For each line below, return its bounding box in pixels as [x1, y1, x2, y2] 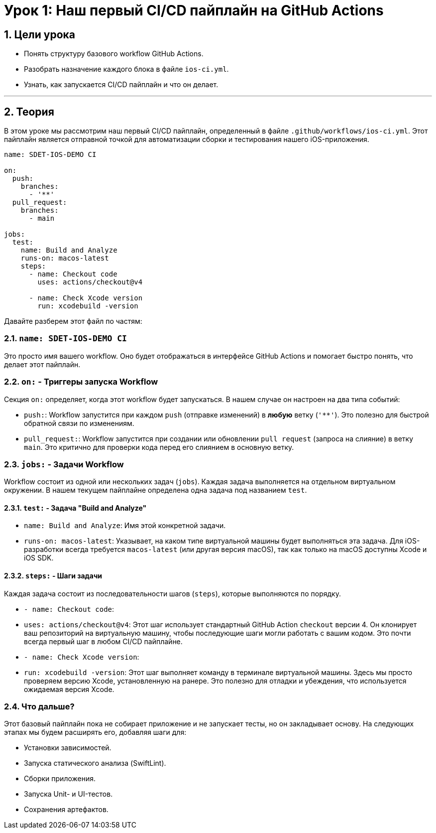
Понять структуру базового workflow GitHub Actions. [24, 49, 204, 58]
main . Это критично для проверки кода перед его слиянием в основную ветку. [24, 442, 294, 451]
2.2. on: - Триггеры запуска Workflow [4, 377, 158, 387]
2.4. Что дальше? [4, 701, 75, 712]
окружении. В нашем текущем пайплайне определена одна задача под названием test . [4, 486, 307, 495]
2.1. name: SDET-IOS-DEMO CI [4, 333, 127, 344]
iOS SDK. [24, 554, 54, 562]
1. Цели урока [4, 28, 75, 41]
